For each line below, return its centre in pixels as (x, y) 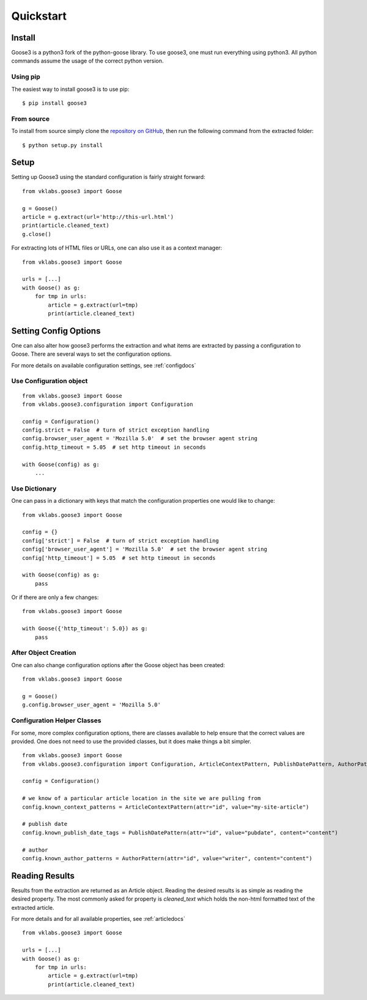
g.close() (37, 234)
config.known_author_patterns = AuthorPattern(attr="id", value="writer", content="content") (167, 858)
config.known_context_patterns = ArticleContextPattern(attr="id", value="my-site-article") (166, 807)
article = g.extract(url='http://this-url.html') (98, 217)
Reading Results (43, 876)
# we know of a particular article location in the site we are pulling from (142, 798)
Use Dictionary (34, 489)
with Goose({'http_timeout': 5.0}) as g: (85, 629)
